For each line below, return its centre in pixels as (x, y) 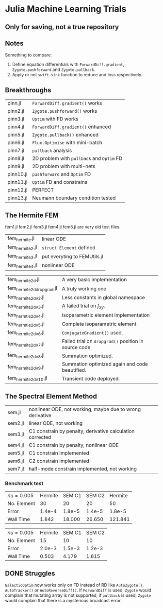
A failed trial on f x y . (83, 306)
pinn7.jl (16, 151)
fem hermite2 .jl (22, 248)
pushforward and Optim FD (62, 174)
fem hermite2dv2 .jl (26, 297)
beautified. (74, 370)
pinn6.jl (16, 143)
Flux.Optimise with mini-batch (67, 143)
